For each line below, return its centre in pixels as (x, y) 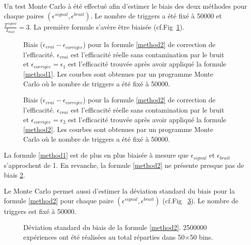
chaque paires (24, 15)
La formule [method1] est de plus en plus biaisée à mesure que (96, 155)
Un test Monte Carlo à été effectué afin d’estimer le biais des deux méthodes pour (125, 6)
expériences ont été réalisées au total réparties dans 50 (104, 237)
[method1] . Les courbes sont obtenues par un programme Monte (118, 74)
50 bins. (201, 237)
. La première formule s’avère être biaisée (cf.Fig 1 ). (107, 26)
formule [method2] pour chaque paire (59, 200)
